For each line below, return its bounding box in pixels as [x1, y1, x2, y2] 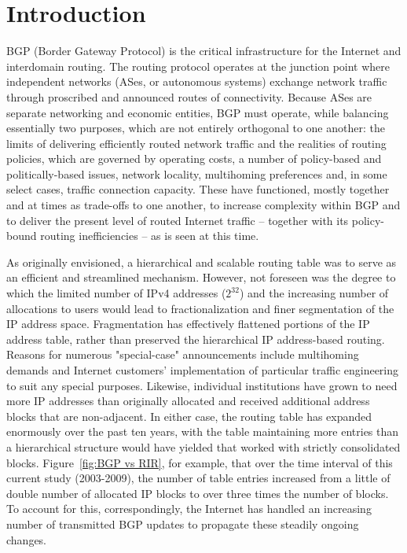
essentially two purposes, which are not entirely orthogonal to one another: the [6, 120, 385, 136]
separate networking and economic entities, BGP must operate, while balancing [6, 104, 389, 120]
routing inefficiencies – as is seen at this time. [40, 227, 259, 244]
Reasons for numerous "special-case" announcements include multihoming [6, 346, 359, 363]
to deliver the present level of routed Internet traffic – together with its [6, 212, 349, 228]
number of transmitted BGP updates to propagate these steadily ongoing [6, 515, 359, 532]
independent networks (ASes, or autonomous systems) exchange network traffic [6, 73, 387, 90]
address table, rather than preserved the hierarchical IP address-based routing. [6, 330, 385, 347]
